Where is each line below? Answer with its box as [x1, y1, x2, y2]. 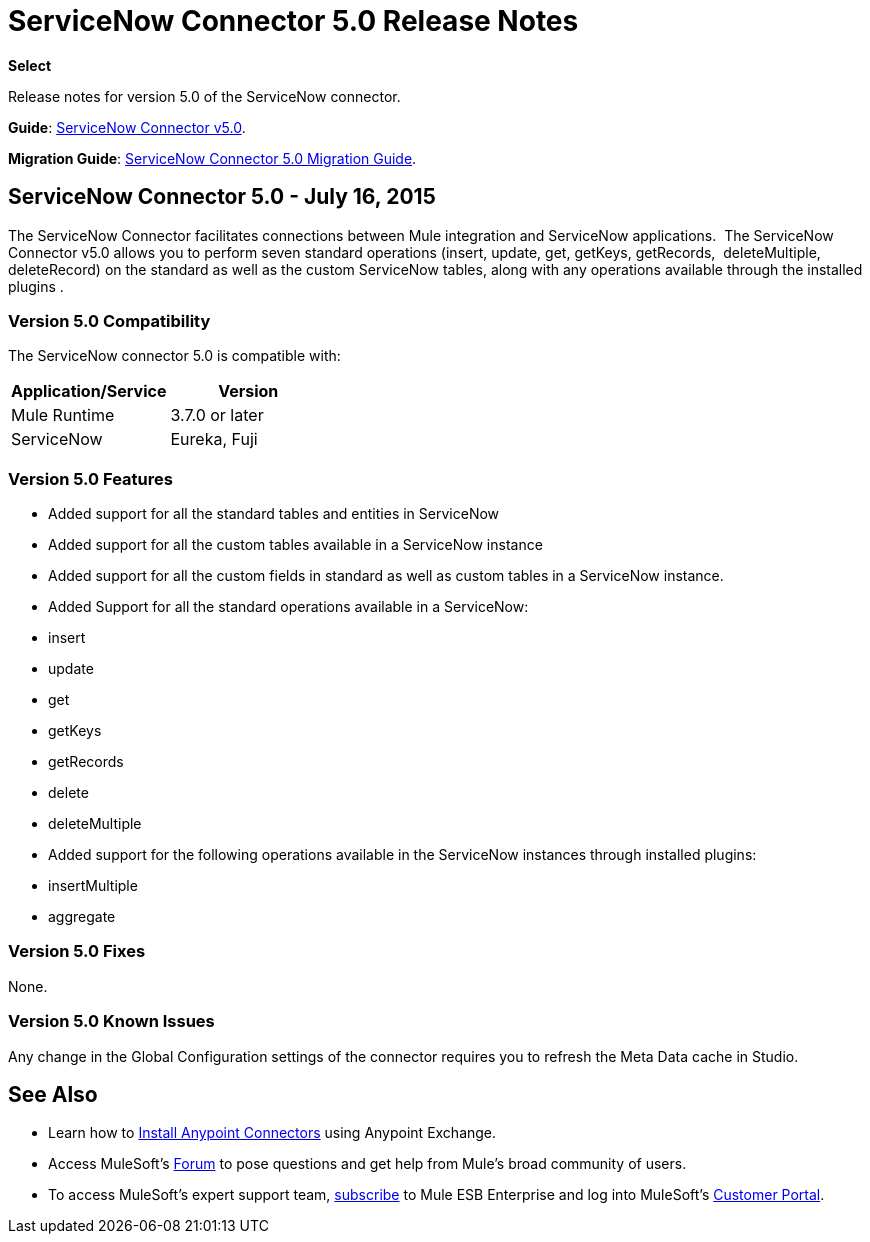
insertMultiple [48, 877, 138, 895]
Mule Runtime [11, 405, 115, 426]
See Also [8, 1082, 98, 1108]
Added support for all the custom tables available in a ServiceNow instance [48, 536, 543, 554]
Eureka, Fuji [170, 429, 258, 450]
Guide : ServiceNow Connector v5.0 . [8, 118, 246, 136]
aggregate [48, 908, 116, 926]
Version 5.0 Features [8, 468, 173, 489]
